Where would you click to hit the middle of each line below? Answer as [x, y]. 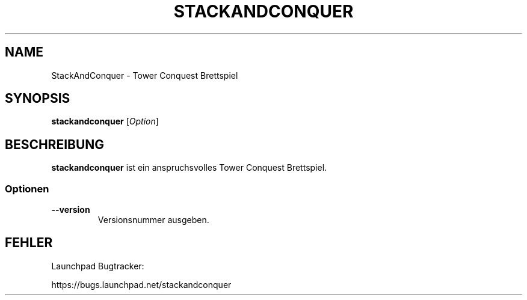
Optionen [27, 188]
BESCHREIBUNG [55, 144]
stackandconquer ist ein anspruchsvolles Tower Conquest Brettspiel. [189, 168]
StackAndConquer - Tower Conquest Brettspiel [145, 75]
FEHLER [29, 243]
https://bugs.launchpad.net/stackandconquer [141, 284]
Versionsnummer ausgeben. [153, 220]
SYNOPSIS [38, 99]
